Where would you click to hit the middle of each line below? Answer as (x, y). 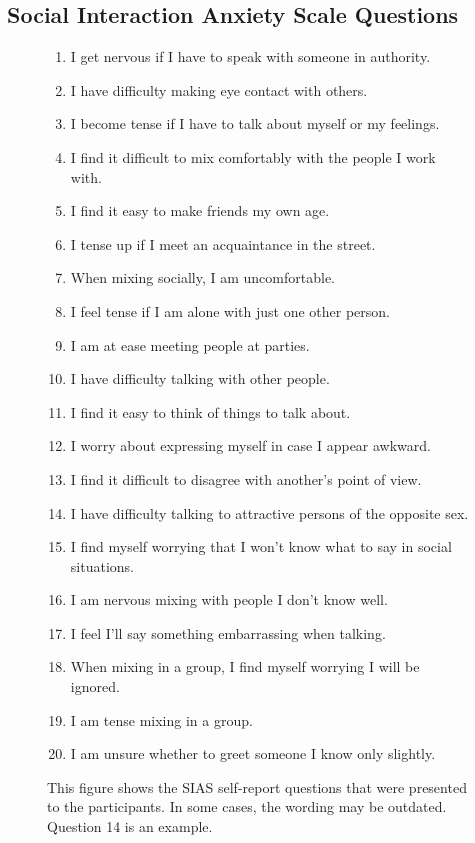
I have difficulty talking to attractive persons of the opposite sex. (269, 512)
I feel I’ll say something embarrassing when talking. (228, 632)
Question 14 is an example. (130, 826)
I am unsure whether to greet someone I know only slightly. (253, 753)
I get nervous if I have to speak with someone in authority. (250, 56)
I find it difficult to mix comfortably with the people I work (253, 156)
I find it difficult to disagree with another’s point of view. (246, 478)
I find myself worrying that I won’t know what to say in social (261, 546)
